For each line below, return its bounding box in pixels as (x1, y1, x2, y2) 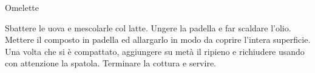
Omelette (5, 1, 39, 13)
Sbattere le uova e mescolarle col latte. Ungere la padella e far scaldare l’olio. (5, 21, 291, 34)
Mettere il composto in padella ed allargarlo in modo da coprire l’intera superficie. (5, 33, 311, 46)
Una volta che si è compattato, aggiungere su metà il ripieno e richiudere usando (5, 45, 305, 57)
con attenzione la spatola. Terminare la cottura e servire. (5, 57, 216, 69)
